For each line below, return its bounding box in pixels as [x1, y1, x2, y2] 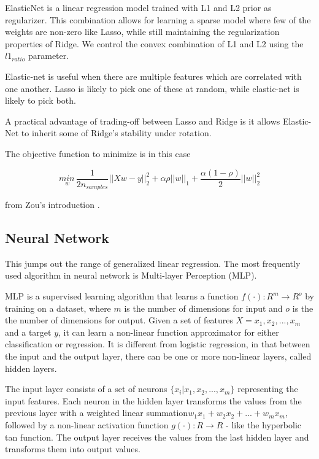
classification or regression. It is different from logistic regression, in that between [5, 337, 310, 350]
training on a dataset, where [5, 301, 111, 314]
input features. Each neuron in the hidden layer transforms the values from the [5, 394, 302, 407]
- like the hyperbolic [226, 418, 302, 431]
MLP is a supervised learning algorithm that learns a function [5, 290, 239, 303]
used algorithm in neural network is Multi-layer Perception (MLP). [5, 269, 257, 282]
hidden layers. [5, 361, 57, 374]
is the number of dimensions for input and [124, 301, 283, 314]
